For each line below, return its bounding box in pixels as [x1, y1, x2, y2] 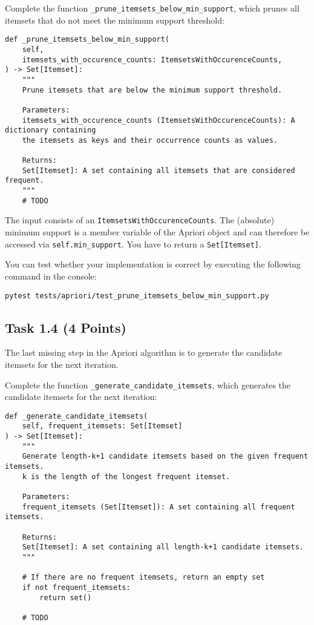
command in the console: [5, 269, 97, 282]
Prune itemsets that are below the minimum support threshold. [22, 85, 283, 94]
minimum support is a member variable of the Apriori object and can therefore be [5, 226, 310, 238]
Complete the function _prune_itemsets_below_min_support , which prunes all [5, 2, 299, 14]
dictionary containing [5, 126, 96, 135]
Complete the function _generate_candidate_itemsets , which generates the [5, 378, 291, 391]
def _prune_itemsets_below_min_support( [5, 35, 170, 44]
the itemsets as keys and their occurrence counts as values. [22, 136, 278, 145]
